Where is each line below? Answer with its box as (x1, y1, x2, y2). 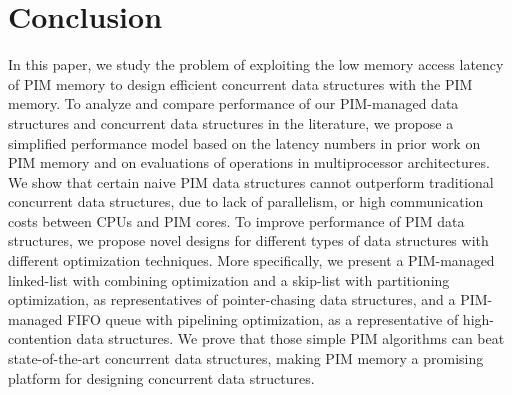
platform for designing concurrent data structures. (8, 367, 315, 388)
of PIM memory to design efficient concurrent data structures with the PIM (8, 73, 473, 94)
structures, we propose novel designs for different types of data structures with (8, 230, 489, 251)
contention (8, 328, 72, 349)
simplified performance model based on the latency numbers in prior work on (8, 132, 481, 153)
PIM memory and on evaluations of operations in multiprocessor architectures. (8, 152, 490, 173)
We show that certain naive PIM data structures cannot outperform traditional (8, 171, 494, 192)
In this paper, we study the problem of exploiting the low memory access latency (8, 54, 504, 75)
